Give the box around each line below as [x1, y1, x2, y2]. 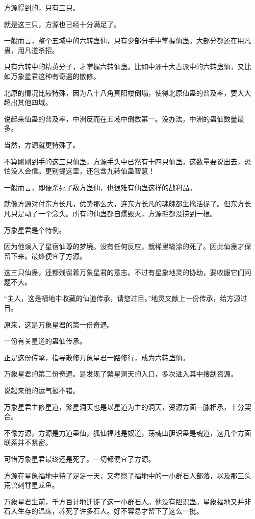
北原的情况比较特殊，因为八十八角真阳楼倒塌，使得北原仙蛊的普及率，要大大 [4, 87, 251, 98]
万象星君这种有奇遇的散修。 [10, 71, 100, 81]
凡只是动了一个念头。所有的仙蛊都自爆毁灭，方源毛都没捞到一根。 [4, 208, 217, 218]
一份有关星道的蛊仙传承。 [4, 336, 86, 346]
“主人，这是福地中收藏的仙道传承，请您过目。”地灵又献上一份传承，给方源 [4, 293, 241, 303]
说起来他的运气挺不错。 [4, 385, 79, 395]
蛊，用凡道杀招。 [4, 45, 59, 55]
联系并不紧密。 [4, 437, 52, 447]
